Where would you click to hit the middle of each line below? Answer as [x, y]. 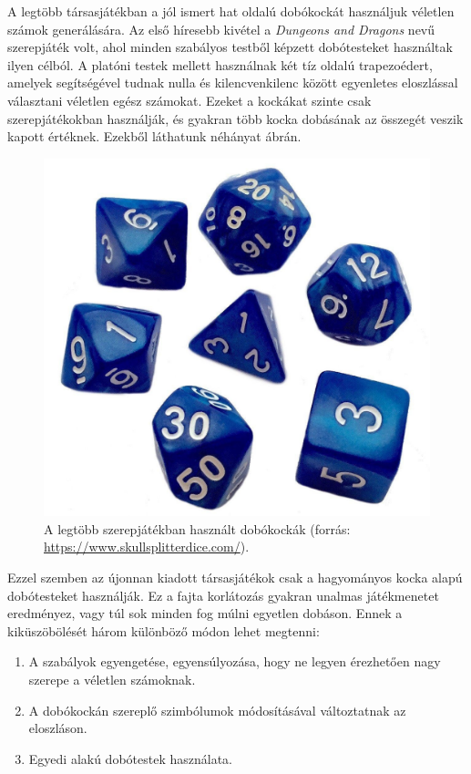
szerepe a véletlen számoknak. [112, 680]
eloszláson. [58, 728]
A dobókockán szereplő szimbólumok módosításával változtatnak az [217, 710]
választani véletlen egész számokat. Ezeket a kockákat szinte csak [189, 100]
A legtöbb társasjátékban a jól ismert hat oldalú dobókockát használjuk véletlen [231, 11]
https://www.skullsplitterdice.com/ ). [147, 547]
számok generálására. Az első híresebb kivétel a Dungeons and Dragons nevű [221, 29]
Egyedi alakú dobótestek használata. [130, 758]
